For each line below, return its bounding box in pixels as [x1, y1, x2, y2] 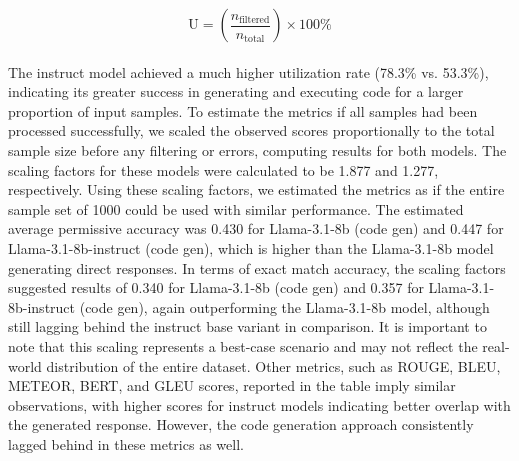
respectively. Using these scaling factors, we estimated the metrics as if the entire [8, 179, 505, 200]
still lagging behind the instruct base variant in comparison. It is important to [8, 316, 487, 337]
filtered [239, 14, 270, 25]
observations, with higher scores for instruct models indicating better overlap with [8, 394, 511, 415]
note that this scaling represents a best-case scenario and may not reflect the [8, 335, 478, 356]
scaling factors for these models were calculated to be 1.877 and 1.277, [8, 159, 439, 180]
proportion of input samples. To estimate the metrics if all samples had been [8, 100, 478, 121]
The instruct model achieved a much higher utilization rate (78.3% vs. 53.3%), [8, 61, 489, 82]
